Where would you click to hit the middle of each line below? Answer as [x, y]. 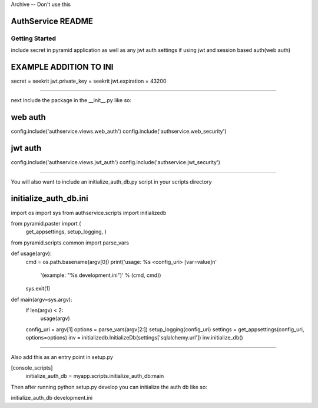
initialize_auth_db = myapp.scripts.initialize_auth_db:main [95, 376]
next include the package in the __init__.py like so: [71, 100]
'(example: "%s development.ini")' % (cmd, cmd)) [101, 275]
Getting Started [33, 38]
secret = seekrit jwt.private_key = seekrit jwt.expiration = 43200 [89, 81]
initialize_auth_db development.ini [52, 398]
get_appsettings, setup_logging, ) [66, 232]
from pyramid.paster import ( [46, 223]
